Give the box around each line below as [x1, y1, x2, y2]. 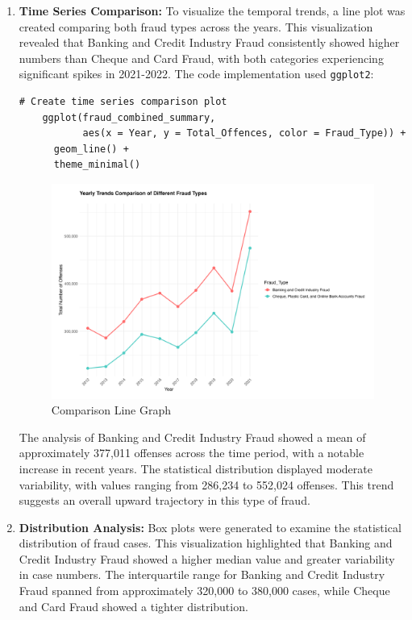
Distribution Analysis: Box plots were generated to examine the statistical [19, 518, 402, 535]
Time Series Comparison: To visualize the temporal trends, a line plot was [19, 2, 406, 19]
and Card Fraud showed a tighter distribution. [19, 597, 248, 614]
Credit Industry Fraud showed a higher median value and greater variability [19, 550, 395, 567]
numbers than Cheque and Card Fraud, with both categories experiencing [19, 49, 384, 66]
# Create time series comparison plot [19, 96, 227, 108]
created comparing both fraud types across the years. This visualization [19, 18, 373, 35]
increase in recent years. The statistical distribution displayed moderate [19, 460, 372, 476]
